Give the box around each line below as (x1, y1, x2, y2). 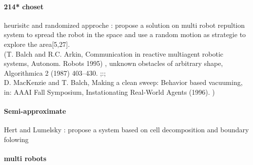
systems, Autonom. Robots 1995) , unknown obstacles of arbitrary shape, (4, 58, 223, 68)
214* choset (4, 1, 44, 11)
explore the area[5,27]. (4, 39, 70, 49)
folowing (4, 134, 29, 144)
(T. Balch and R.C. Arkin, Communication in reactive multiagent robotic (4, 48, 224, 59)
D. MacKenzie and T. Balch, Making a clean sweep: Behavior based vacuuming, (4, 77, 243, 87)
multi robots (4, 153, 47, 164)
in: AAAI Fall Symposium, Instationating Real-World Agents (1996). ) (4, 86, 215, 97)
